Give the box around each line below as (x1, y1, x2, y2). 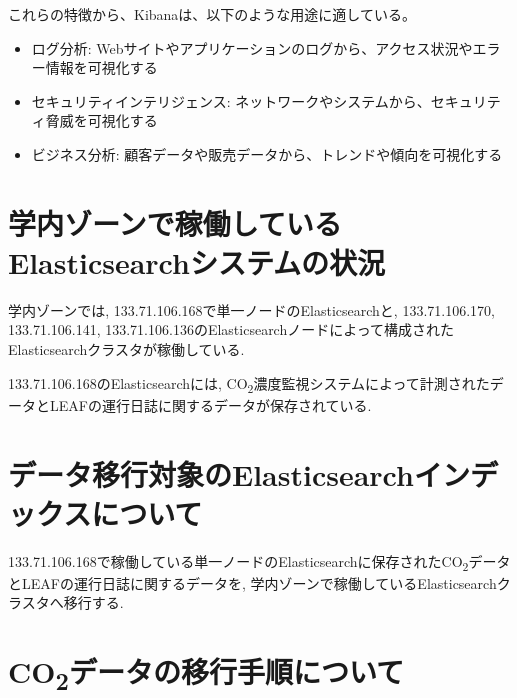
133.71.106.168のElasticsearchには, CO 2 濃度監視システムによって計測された (8, 372, 490, 396)
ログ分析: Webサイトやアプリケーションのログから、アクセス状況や (31, 37, 473, 58)
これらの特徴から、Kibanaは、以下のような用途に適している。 (8, 4, 416, 24)
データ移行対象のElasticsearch (8, 453, 414, 494)
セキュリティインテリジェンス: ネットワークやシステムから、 (31, 90, 431, 111)
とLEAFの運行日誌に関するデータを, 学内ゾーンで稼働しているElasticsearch (8, 572, 497, 593)
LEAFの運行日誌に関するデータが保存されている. (49, 394, 372, 415)
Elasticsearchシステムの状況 (8, 241, 386, 282)
